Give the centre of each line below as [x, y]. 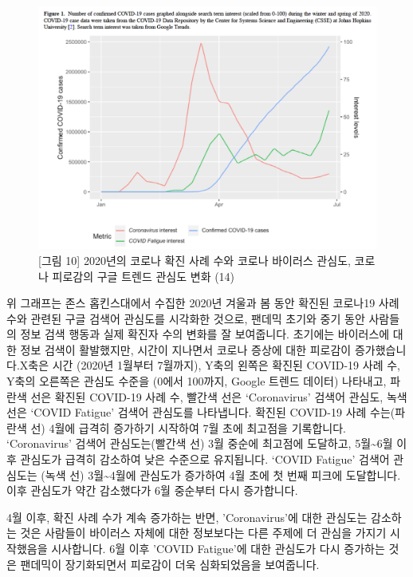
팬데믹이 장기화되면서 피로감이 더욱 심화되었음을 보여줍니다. [170, 564]
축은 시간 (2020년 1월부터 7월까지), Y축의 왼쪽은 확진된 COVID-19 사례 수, [214, 365]
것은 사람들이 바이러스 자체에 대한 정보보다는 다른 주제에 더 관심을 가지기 [203, 533]
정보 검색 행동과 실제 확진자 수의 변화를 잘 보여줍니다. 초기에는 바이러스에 [205, 334]
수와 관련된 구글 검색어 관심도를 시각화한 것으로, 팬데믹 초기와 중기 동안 [186, 318]
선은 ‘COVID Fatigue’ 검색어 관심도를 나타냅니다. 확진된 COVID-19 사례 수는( [201, 412]
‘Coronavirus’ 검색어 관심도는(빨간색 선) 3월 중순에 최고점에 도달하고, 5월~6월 [200, 443]
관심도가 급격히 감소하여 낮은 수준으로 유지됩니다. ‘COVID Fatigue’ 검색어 [205, 459]
